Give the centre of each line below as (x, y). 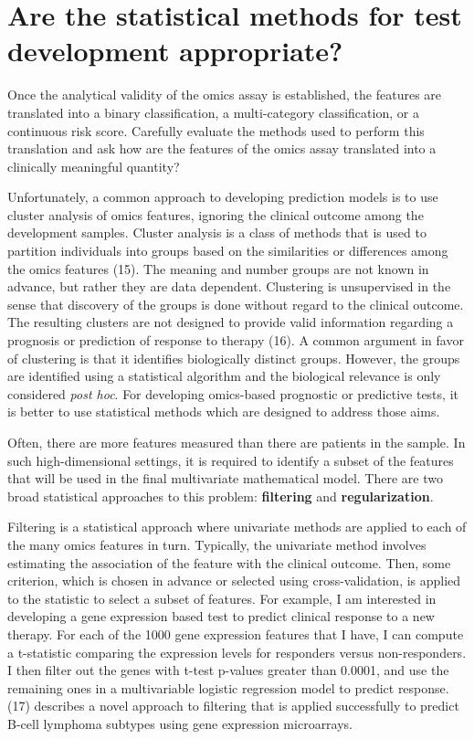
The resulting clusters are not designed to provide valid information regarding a (231, 322)
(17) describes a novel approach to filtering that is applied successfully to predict (233, 706)
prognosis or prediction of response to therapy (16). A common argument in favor (236, 340)
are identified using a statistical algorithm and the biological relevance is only (224, 376)
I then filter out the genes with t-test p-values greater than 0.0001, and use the (228, 670)
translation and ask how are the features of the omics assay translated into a (222, 148)
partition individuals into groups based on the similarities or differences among (228, 251)
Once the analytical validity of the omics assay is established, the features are (225, 95)
